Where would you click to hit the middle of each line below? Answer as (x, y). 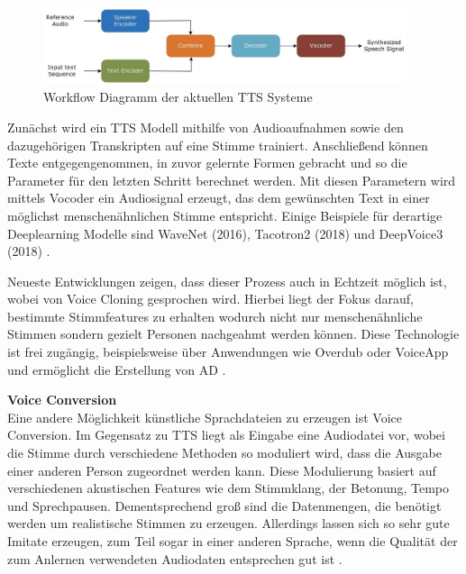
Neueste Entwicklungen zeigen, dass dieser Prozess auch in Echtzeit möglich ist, (227, 281)
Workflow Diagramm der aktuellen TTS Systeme (178, 97)
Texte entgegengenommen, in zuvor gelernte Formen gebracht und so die (207, 163)
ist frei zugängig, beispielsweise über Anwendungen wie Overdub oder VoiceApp (228, 352)
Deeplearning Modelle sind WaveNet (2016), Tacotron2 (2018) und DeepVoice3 (225, 233)
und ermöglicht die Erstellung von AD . (117, 369)
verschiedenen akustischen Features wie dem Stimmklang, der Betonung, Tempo (228, 488)
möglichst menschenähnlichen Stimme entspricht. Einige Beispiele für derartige (225, 215)
